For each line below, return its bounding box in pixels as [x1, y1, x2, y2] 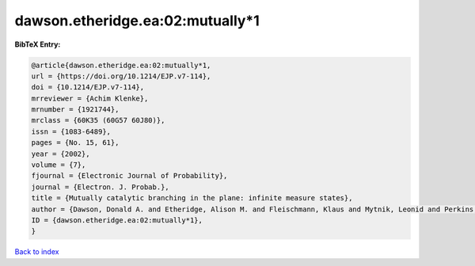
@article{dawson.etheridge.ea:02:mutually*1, [31, 60, 211, 70]
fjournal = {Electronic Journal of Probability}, [31, 171, 228, 180]
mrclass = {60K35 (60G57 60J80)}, [31, 116, 165, 125]
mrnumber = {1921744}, [31, 105, 120, 114]
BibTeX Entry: [14, 40, 61, 49]
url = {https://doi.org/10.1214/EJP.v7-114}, [31, 71, 211, 81]
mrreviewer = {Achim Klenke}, [31, 93, 149, 103]
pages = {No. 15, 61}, [31, 139, 120, 147]
